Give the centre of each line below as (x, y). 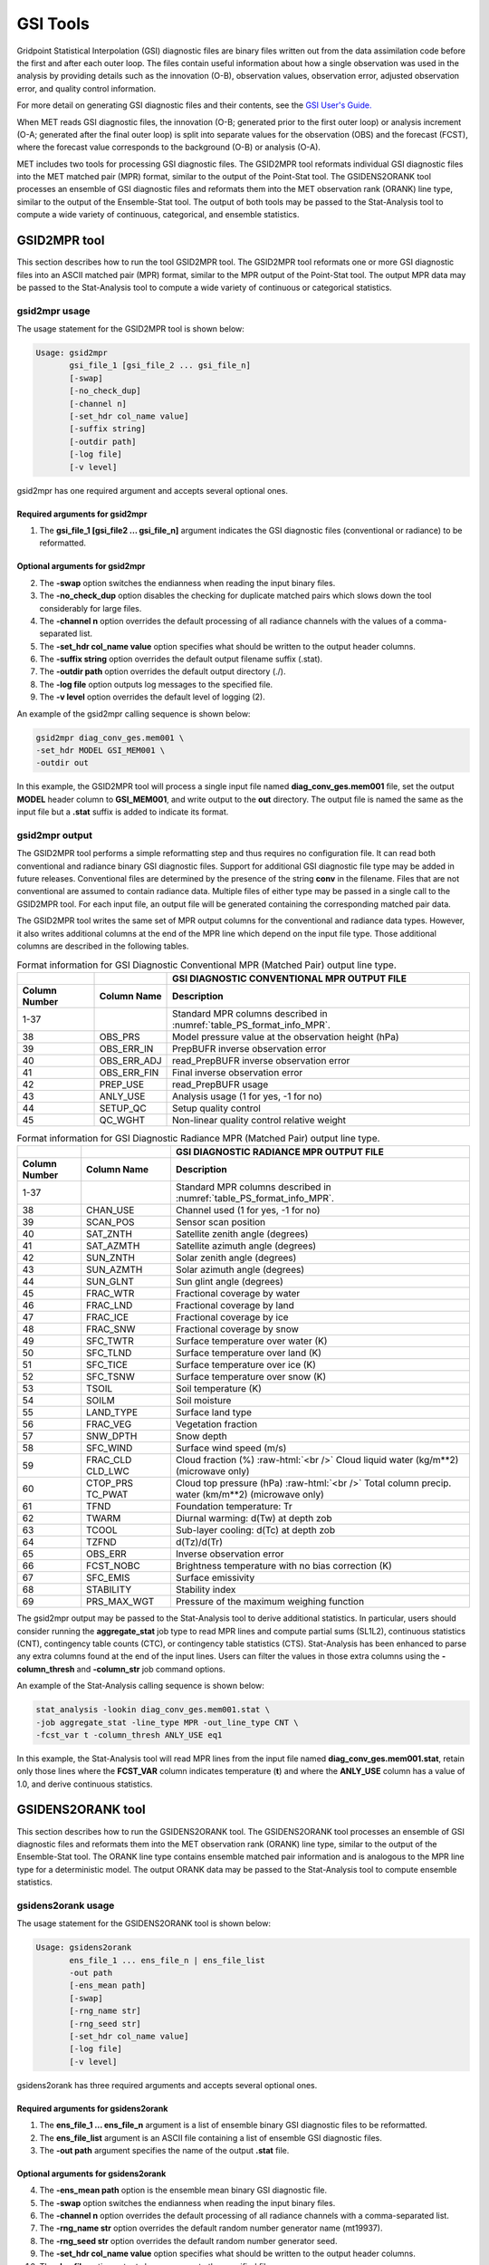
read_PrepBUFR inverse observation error (261, 1060)
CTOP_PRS (110, 1483)
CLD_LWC (108, 1471)
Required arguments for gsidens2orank (92, 2108)
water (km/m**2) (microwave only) (250, 1495)
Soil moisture (203, 1401)
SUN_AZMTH (115, 1270)
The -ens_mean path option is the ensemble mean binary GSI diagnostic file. (183, 2190)
